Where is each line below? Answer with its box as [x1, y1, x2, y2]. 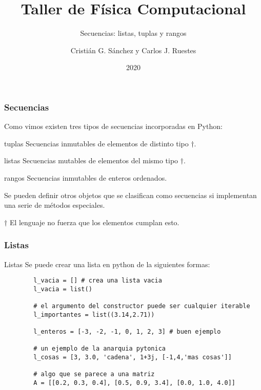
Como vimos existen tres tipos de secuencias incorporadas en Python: [4, 121, 223, 132]
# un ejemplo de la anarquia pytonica [33, 345, 166, 353]
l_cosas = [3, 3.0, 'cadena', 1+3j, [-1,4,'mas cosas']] [33, 354, 232, 361]
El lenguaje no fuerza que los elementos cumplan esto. [9, 216, 179, 227]
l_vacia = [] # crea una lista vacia [33, 277, 162, 285]
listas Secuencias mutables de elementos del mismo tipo [4, 155, 178, 166]
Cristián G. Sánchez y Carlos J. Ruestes [70, 45, 196, 55]
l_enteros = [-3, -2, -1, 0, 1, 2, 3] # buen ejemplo [33, 328, 221, 336]
